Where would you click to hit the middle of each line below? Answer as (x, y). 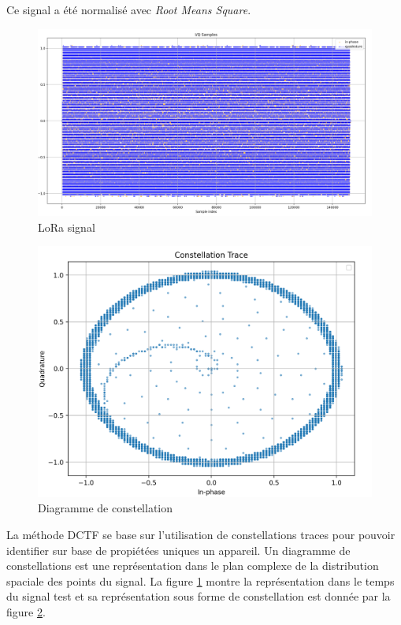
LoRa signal (67, 227)
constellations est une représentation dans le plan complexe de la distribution (193, 565)
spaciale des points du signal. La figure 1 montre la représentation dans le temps (200, 580)
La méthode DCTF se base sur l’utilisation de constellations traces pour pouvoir (201, 535)
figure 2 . (26, 612)
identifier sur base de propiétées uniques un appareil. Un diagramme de (178, 550)
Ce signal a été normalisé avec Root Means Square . (129, 9)
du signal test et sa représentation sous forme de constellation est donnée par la (199, 596)
